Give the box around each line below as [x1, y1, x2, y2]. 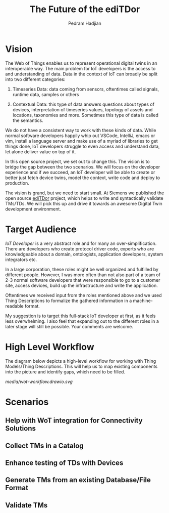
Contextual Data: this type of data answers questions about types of [12, 101, 155, 107]
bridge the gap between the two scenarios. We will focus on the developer [5, 163, 160, 170]
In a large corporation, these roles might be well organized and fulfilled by [5, 266, 159, 272]
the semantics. [12, 117, 44, 123]
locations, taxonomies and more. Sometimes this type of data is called [12, 112, 159, 118]
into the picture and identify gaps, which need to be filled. [5, 368, 125, 375]
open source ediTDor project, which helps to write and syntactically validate [5, 195, 163, 201]
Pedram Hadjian [68, 20, 102, 26]
